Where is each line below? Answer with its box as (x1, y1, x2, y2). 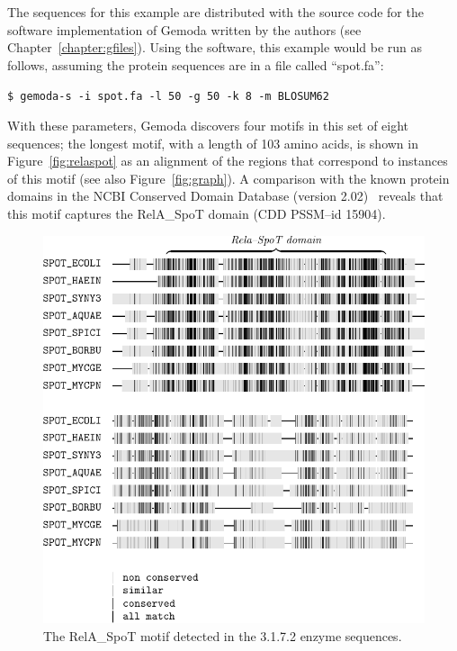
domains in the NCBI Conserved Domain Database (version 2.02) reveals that (7, 186, 444, 205)
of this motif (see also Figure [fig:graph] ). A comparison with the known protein (7, 168, 450, 187)
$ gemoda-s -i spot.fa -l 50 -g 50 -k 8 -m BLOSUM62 (7, 90, 329, 104)
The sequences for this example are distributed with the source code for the (7, 3, 424, 21)
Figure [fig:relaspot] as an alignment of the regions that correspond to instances (7, 151, 448, 170)
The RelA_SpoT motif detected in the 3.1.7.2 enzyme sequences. (43, 626, 402, 645)
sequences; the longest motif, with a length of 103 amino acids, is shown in (7, 133, 418, 152)
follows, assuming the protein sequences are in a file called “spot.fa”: (7, 55, 384, 74)
